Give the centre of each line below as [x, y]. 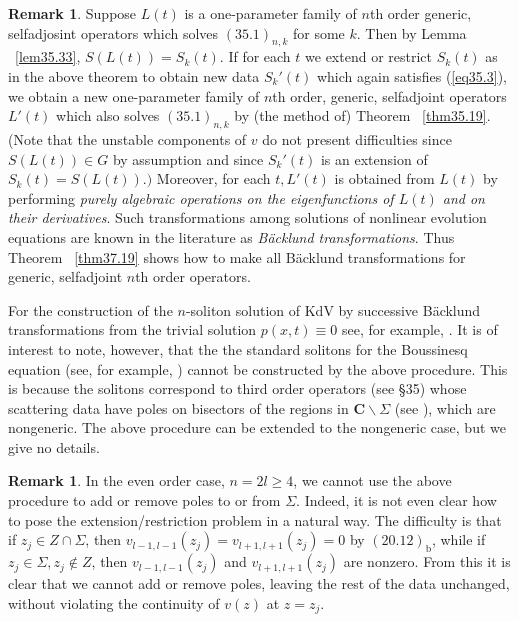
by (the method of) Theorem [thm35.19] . [362, 115]
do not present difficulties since [357, 138]
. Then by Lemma [411, 32]
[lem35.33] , [48, 56]
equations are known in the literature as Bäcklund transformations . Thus [231, 236]
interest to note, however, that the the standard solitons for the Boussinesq [238, 348]
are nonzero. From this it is [427, 561]
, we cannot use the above [372, 480]
